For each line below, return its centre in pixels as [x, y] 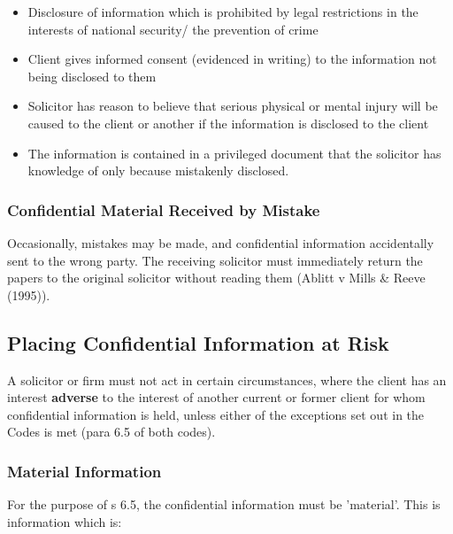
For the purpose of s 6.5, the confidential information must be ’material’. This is [224, 504]
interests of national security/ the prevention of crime [173, 29]
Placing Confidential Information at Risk [198, 342]
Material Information [84, 471]
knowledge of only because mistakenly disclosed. [158, 170]
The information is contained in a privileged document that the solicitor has [234, 153]
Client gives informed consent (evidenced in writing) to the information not [232, 59]
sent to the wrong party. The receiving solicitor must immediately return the [215, 260]
